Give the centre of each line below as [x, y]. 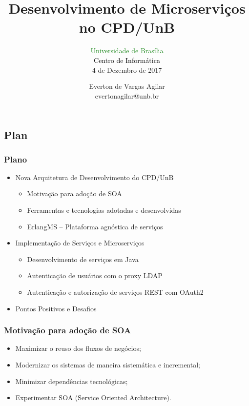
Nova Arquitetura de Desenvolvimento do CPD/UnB [94, 177]
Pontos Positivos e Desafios [56, 308]
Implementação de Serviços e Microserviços [80, 243]
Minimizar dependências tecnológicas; [72, 381]
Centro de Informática [127, 60]
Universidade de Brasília [127, 51]
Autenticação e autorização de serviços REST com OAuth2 [115, 292]
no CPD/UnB [127, 27]
